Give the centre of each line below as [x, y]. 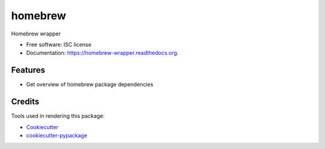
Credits [25, 102]
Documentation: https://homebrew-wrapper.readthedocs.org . [102, 53]
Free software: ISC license [59, 44]
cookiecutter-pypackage [57, 135]
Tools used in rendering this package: [58, 116]
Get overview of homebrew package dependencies [90, 85]
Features [28, 70]
